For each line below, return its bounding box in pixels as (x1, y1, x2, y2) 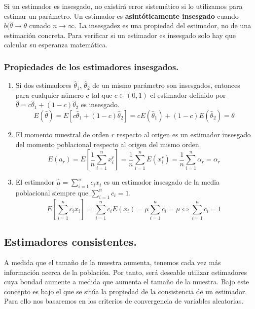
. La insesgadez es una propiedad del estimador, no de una (74, 20, 251, 31)
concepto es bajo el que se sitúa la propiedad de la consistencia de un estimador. (4, 286, 247, 296)
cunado (29, 20, 51, 31)
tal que (91, 89, 112, 100)
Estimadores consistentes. (4, 234, 137, 249)
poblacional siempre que (15, 187, 88, 197)
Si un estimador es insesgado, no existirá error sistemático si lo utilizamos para (4, 1, 243, 11)
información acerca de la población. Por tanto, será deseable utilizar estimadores (4, 267, 247, 277)
